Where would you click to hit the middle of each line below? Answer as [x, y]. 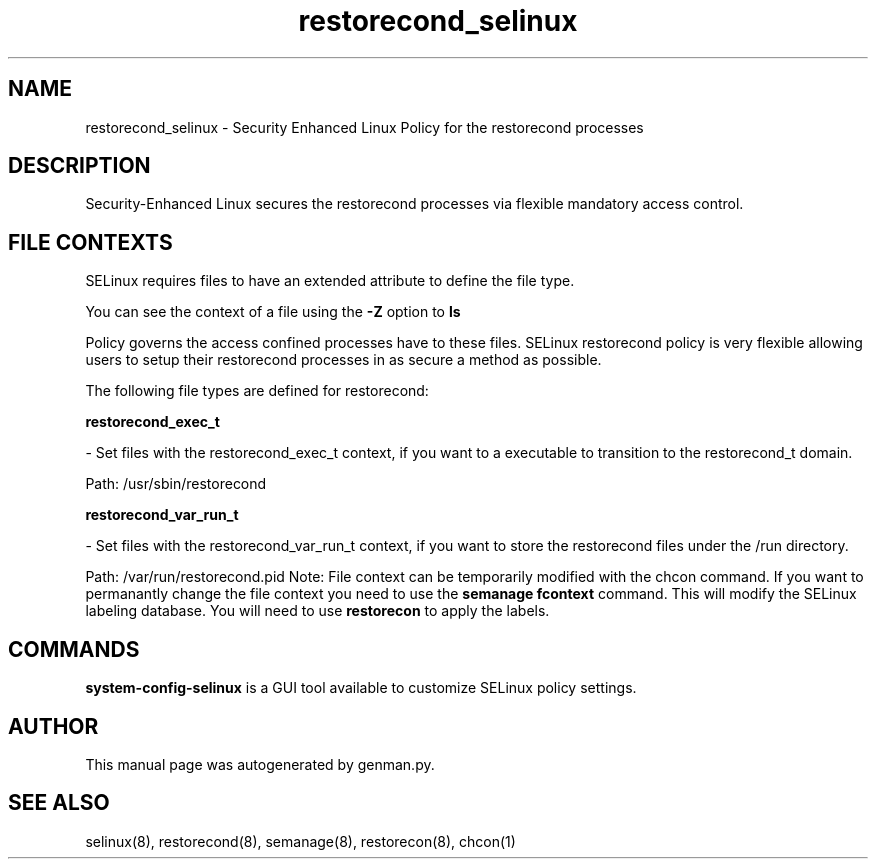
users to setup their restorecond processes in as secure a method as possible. [343, 360]
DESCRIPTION [79, 166]
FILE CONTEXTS [90, 242]
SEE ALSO [59, 803]
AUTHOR [53, 726]
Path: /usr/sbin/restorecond [176, 484]
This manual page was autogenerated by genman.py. [260, 764]
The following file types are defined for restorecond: [257, 391]
